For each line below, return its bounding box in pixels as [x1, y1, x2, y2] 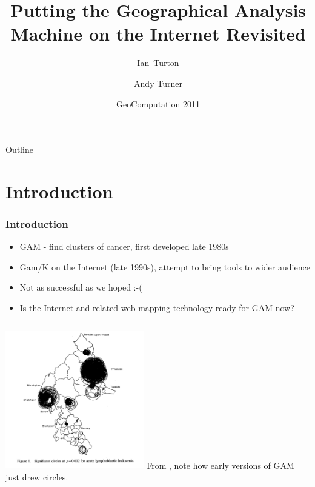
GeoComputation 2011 [116, 97, 200, 110]
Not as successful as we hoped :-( [19, 281, 142, 294]
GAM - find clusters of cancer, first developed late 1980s [19, 240, 229, 253]
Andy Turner [134, 76, 182, 89]
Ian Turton [137, 56, 179, 69]
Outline [5, 143, 33, 156]
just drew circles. [5, 471, 68, 483]
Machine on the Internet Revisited [10, 21, 306, 46]
